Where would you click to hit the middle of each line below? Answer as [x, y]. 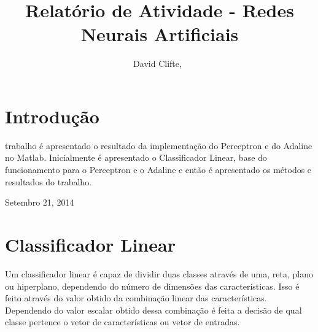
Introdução [52, 116]
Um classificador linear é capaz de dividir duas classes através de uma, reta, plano [159, 273]
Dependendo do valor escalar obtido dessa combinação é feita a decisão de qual [153, 310]
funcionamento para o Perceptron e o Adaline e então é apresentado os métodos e [158, 170]
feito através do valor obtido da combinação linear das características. [136, 298]
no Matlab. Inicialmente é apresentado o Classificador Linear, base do [136, 157]
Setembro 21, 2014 [40, 202]
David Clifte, [157, 64]
